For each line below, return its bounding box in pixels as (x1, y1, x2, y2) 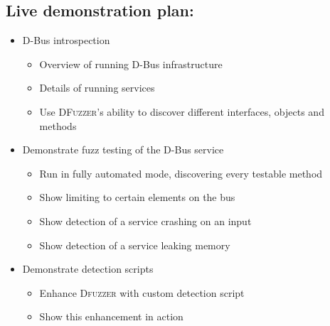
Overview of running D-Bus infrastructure (39, 56, 223, 71)
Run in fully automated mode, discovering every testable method (39, 165, 323, 180)
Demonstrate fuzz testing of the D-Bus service (22, 142, 224, 157)
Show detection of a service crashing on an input (39, 213, 252, 228)
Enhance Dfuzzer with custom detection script (39, 285, 245, 300)
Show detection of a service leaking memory (39, 237, 230, 252)
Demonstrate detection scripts (22, 261, 154, 276)
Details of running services (39, 80, 155, 95)
